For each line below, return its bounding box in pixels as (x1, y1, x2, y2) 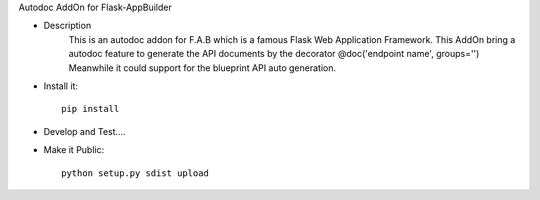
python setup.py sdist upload (61, 167, 210, 179)
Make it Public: (43, 144, 105, 156)
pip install (61, 103, 120, 115)
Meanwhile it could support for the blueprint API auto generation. (68, 61, 337, 74)
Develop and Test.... (43, 125, 126, 137)
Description (43, 20, 92, 32)
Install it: (43, 80, 79, 92)
